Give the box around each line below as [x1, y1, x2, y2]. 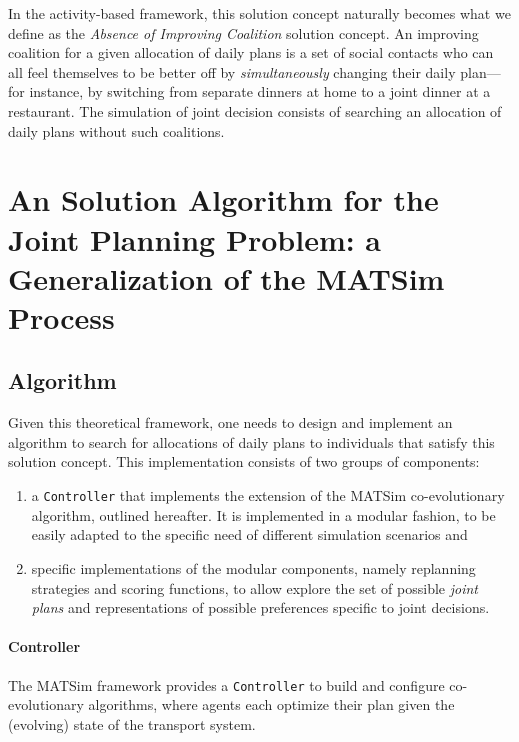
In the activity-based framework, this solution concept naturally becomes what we [8, 3, 511, 23]
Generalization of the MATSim [8, 257, 445, 298]
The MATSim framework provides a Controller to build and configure [8, 674, 445, 695]
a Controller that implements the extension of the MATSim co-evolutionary [31, 485, 505, 506]
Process [8, 296, 115, 337]
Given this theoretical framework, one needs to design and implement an [8, 412, 453, 433]
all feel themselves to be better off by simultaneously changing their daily [8, 61, 456, 82]
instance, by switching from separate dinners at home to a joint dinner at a [29, 81, 491, 102]
